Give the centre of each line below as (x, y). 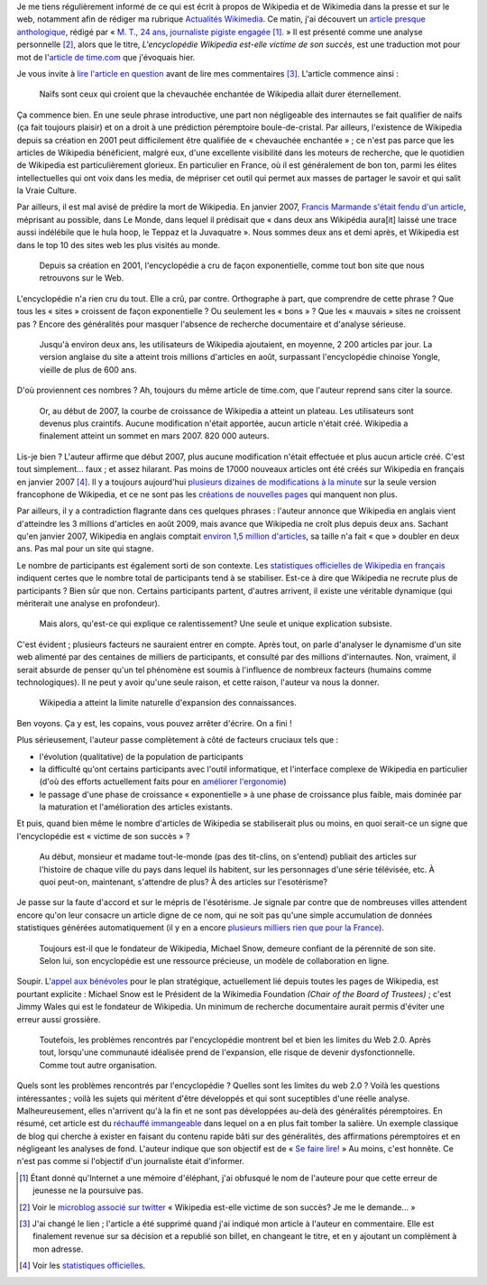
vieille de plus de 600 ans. (88, 369)
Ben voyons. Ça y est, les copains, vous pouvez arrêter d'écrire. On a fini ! (154, 723)
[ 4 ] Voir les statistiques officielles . (83, 1266)
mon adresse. (58, 1249)
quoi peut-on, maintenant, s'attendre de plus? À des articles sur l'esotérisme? (184, 882)
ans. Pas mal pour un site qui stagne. (85, 549)
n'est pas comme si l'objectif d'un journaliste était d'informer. (131, 1161)
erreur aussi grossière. (59, 1019)
